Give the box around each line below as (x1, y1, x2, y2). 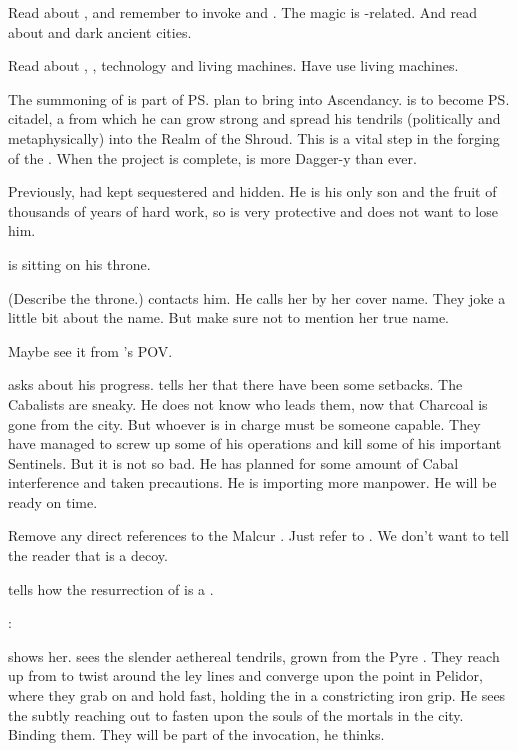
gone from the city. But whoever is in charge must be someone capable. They (8, 413, 481, 434)
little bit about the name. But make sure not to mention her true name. (8, 307, 449, 328)
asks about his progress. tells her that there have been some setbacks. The (8, 374, 463, 395)
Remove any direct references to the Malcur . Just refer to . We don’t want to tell (8, 525, 509, 546)
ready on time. (8, 491, 98, 512)
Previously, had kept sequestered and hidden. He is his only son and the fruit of (8, 181, 497, 202)
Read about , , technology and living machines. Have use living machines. (8, 55, 459, 76)
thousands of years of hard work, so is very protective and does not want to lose (8, 200, 498, 221)
